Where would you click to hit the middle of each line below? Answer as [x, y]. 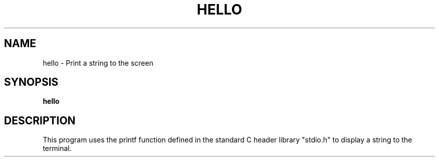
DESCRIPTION [40, 120]
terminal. [57, 148]
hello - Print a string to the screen [98, 63]
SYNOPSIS [31, 82]
